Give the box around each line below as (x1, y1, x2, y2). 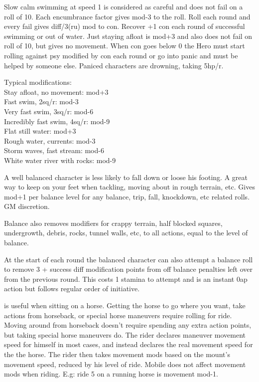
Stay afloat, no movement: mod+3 (4, 86, 109, 97)
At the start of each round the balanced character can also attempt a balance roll (4, 254, 253, 264)
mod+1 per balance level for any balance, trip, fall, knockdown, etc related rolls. (4, 191, 250, 201)
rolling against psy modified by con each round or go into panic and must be (4, 50, 238, 60)
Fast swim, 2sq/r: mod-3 (4, 96, 79, 107)
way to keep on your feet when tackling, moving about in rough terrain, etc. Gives (4, 182, 255, 192)
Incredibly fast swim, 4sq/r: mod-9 (4, 116, 110, 126)
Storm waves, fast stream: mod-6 (4, 145, 104, 156)
